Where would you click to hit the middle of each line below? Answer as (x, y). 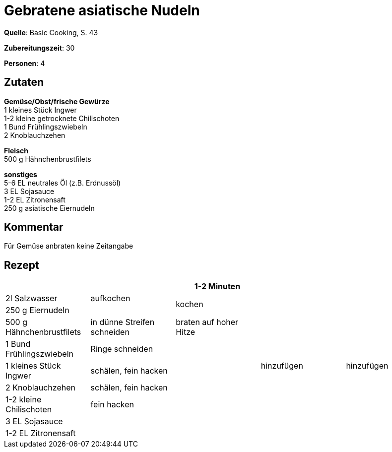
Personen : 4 (25, 63)
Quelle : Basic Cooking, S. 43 (51, 32)
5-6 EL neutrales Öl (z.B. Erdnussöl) (63, 183)
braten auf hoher (207, 322)
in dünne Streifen (123, 322)
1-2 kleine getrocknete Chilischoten (62, 118)
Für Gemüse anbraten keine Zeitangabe (69, 246)
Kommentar (34, 227)
